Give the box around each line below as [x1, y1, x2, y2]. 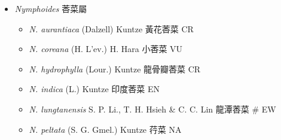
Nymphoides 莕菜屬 [14, 2, 87, 14]
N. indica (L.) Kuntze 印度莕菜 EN [29, 83, 160, 95]
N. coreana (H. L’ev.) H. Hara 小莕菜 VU [29, 42, 183, 55]
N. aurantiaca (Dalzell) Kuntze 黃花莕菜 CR [29, 22, 194, 35]
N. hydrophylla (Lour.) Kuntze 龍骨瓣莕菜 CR [29, 62, 201, 75]
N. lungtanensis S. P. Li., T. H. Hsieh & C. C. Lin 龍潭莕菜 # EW [29, 102, 276, 115]
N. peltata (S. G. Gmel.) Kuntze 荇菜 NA [29, 123, 182, 135]
